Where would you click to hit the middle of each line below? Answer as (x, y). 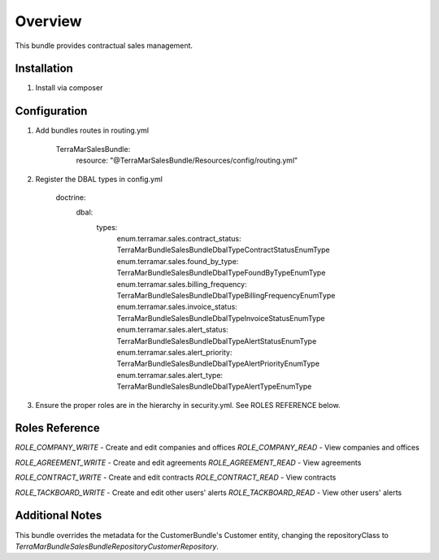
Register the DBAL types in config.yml (99, 179)
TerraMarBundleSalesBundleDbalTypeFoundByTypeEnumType (221, 273)
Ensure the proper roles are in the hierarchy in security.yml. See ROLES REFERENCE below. (188, 405)
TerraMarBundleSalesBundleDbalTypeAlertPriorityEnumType (218, 364)
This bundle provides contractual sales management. (104, 46)
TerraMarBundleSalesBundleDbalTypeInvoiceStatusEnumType (221, 318)
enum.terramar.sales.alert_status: (173, 330)
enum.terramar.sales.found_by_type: (178, 261)
